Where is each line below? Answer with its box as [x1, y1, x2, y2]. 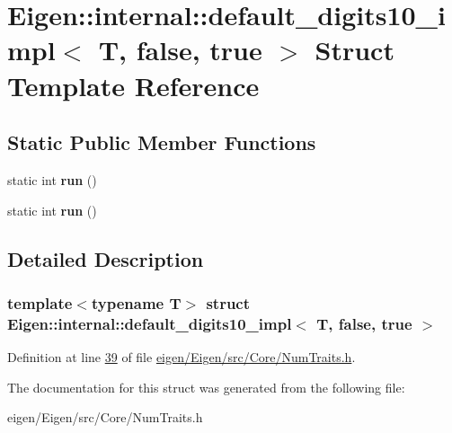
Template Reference [7, 66, 260, 103]
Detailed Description [7, 244, 204, 272]
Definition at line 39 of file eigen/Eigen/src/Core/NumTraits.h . [7, 348, 356, 367]
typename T [91, 291, 182, 314]
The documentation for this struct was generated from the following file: [7, 377, 405, 396]
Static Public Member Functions [7, 128, 316, 156]
